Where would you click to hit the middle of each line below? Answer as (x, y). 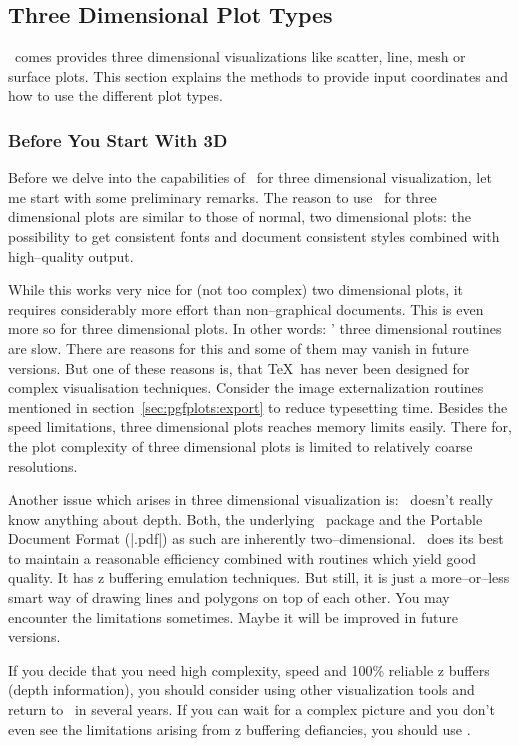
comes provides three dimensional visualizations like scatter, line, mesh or (240, 56)
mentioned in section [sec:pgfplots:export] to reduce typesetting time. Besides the (258, 406)
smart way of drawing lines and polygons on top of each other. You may (229, 597)
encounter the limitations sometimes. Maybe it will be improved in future (233, 616)
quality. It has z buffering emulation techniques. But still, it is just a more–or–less (259, 577)
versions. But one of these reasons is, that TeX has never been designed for (239, 367)
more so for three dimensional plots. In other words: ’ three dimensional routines (255, 328)
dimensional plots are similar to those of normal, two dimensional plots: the (239, 216)
